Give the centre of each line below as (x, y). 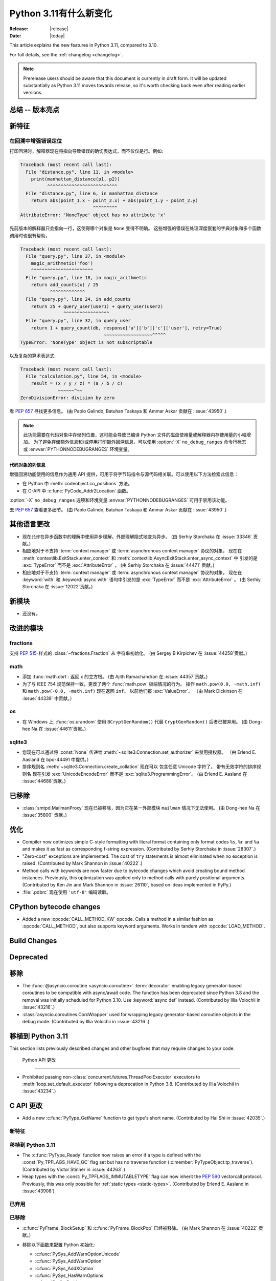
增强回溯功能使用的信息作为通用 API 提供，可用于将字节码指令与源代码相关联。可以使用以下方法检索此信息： (124, 474)
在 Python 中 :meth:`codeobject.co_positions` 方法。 (77, 484)
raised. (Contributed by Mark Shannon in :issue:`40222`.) (82, 863)
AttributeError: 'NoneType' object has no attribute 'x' (93, 215)
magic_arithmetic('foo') (62, 263)
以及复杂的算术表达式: (33, 356)
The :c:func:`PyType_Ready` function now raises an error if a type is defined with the (112, 1155)
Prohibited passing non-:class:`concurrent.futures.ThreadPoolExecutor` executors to (111, 1077)
